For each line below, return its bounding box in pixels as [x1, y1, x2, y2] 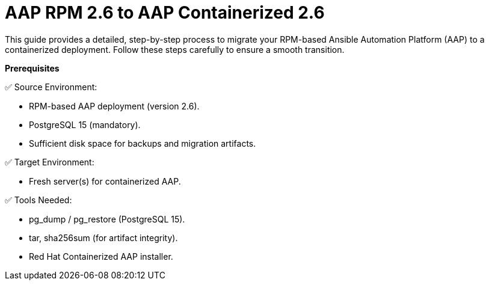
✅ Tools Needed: [5, 194, 72, 205]
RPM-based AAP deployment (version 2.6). [29, 100, 200, 111]
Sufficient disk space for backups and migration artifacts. [29, 138, 256, 149]
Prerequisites [5, 63, 60, 73]
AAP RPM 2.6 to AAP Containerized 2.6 [5, 2, 325, 23]
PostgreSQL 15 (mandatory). [29, 119, 141, 130]
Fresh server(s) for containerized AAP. [29, 176, 181, 186]
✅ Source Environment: [5, 81, 97, 92]
